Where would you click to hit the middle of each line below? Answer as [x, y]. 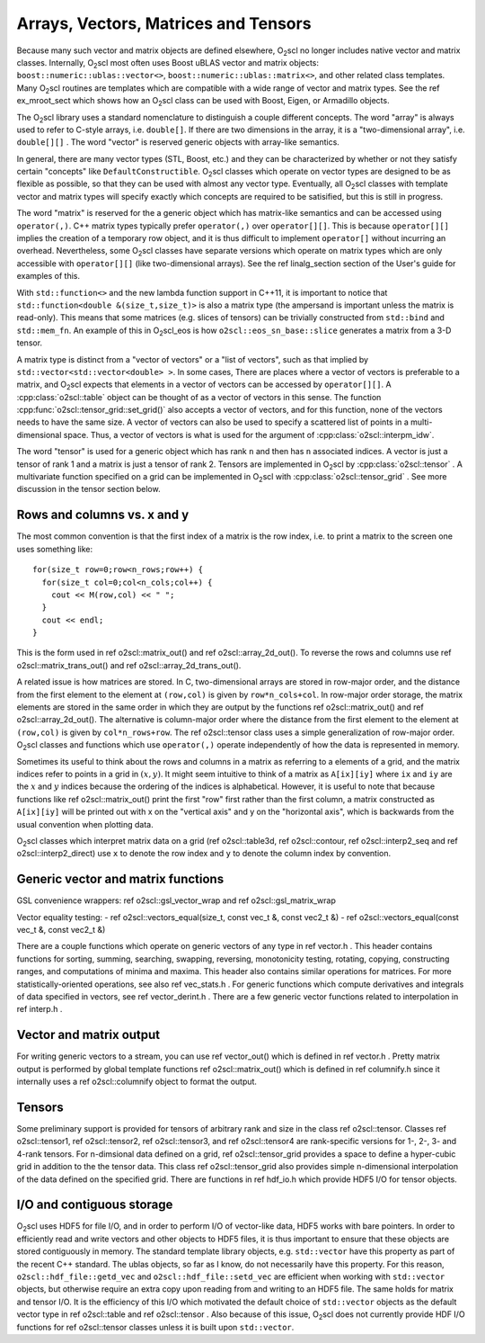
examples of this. [48, 276]
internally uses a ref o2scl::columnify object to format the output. [137, 1082]
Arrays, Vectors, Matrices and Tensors [164, 23]
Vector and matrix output [88, 1035]
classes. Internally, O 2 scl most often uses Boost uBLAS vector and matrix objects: [168, 63]
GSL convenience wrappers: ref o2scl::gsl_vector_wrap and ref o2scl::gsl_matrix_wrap [176, 900]
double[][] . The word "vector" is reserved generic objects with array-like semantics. [178, 142]
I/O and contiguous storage [95, 1205]
